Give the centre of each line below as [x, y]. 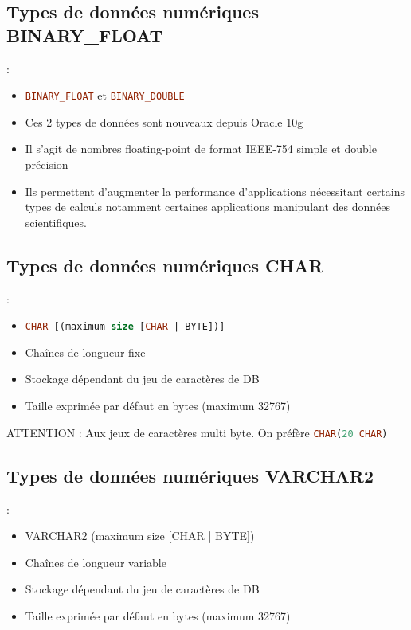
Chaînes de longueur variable [96, 562]
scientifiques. [56, 222]
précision [47, 164]
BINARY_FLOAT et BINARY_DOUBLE [105, 95]
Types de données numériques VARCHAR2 [190, 475]
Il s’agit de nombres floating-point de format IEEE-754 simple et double [201, 149]
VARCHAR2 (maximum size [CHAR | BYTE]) [140, 536]
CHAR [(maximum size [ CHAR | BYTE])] [125, 327]
